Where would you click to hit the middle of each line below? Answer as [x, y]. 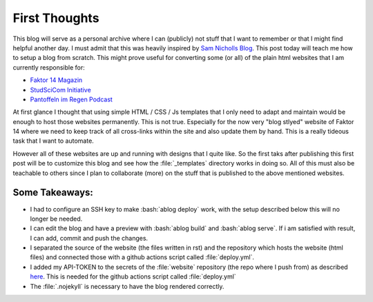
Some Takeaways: [53, 193]
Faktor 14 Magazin [56, 80]
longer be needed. [56, 219]
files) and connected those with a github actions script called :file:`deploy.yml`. [142, 257]
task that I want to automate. [54, 141]
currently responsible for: [49, 67]
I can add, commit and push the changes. [89, 238]
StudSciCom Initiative [60, 90]
